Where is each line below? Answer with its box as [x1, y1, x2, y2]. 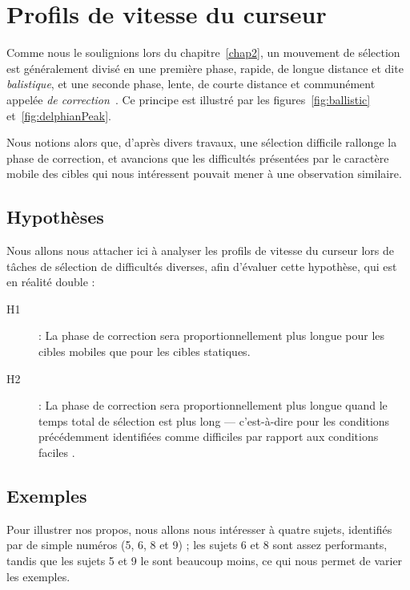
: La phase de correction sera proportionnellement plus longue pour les [38, 327, 385, 344]
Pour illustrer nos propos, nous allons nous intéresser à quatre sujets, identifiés [6, 520, 392, 537]
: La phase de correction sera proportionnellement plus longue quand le [38, 397, 388, 414]
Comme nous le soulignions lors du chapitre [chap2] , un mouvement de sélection [6, 44, 400, 61]
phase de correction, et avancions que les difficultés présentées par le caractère [6, 149, 389, 166]
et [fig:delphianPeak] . [6, 107, 111, 123]
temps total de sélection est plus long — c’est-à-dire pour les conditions [38, 412, 390, 429]
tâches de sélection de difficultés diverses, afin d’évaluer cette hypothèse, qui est [6, 257, 397, 274]
